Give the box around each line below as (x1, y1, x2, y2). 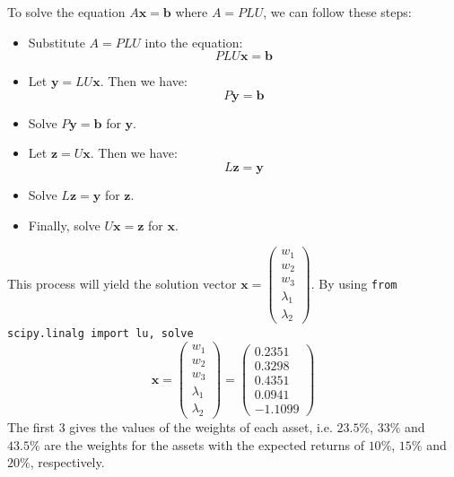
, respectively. (30, 453, 105, 472)
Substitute (28, 32, 85, 51)
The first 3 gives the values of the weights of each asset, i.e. (7, 418, 333, 437)
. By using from (310, 273, 397, 292)
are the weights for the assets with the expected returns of (44, 435, 364, 454)
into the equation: (144, 32, 243, 51)
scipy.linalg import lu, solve (7, 327, 194, 341)
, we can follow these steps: (263, 3, 412, 21)
